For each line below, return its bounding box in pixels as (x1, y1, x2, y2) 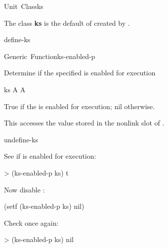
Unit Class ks (4, 1, 43, 11)
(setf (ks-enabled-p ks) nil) (4, 201, 84, 211)
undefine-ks (4, 134, 38, 144)
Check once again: (4, 217, 59, 228)
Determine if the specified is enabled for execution (4, 67, 156, 78)
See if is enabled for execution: (4, 151, 96, 161)
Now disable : (4, 184, 45, 194)
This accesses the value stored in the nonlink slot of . (4, 118, 165, 128)
